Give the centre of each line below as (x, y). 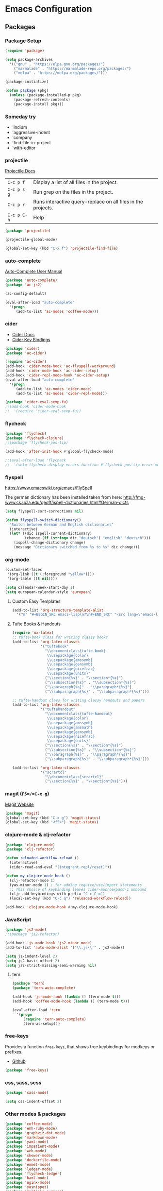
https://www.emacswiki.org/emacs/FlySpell (49, 488)
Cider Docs (23, 334)
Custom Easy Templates (36, 601)
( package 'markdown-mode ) (31, 1138)
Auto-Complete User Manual (34, 272)
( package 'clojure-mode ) (30, 845)
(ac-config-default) (26, 293)
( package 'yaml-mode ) (27, 1142)
